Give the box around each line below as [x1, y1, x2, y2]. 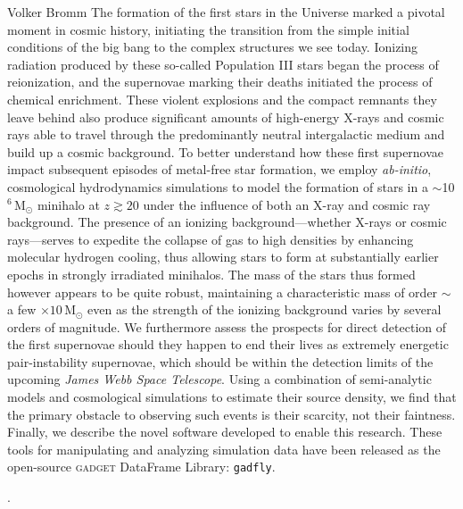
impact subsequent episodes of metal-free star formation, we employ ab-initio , [7, 160, 432, 179]
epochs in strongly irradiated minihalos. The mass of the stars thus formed [7, 264, 416, 283]
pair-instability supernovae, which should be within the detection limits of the [7, 352, 434, 371]
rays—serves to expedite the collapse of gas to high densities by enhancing [7, 229, 414, 248]
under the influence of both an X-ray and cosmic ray [143, 195, 431, 213]
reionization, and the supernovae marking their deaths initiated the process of [7, 72, 433, 91]
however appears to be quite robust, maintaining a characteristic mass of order [7, 282, 438, 301]
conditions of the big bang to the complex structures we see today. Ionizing [7, 38, 418, 56]
